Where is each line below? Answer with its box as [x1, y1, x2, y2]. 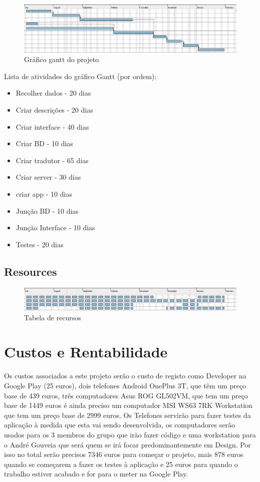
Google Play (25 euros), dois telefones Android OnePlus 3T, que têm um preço [4, 380, 246, 390]
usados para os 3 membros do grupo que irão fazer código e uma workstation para [4, 429, 256, 439]
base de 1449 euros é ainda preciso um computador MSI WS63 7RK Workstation [4, 400, 253, 410]
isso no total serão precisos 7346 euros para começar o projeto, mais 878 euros [4, 449, 243, 459]
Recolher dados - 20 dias [16, 88, 91, 98]
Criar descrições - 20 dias [16, 104, 93, 115]
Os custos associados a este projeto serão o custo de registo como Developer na [4, 370, 246, 381]
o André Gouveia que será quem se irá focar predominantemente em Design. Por [4, 439, 251, 449]
